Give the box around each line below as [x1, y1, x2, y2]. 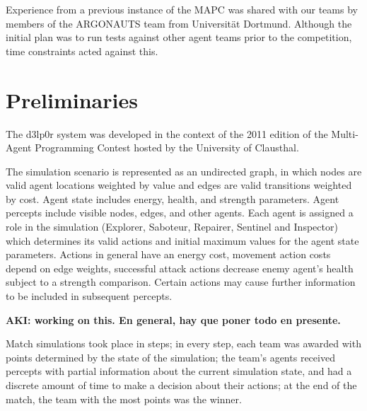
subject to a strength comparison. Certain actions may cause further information [6, 274, 356, 289]
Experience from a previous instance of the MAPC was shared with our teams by [6, 2, 358, 16]
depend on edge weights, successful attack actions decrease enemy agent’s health [6, 260, 354, 275]
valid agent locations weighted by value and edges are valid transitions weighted [6, 178, 352, 192]
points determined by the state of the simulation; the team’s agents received [6, 349, 335, 364]
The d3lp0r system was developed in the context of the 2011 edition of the [6, 126, 328, 141]
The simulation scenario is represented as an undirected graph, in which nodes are [6, 163, 362, 178]
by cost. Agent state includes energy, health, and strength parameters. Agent [6, 191, 339, 206]
